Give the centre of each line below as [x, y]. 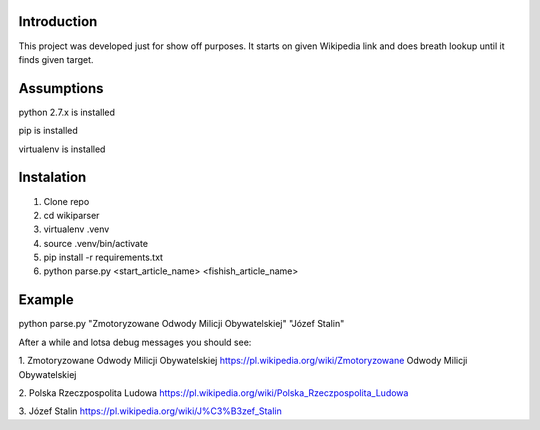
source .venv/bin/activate [96, 243]
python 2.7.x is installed [66, 112]
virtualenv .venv [76, 229]
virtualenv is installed [62, 149]
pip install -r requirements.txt [103, 257]
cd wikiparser [71, 215]
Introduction [58, 21]
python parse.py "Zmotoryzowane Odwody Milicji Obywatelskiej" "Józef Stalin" [181, 324]
